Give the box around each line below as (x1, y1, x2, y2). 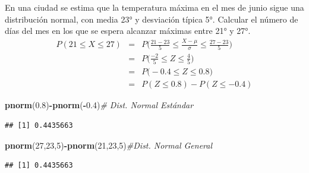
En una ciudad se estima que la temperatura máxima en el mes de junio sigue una (5, 1, 304, 13)
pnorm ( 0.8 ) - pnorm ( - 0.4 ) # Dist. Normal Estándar (5, 99, 194, 111)
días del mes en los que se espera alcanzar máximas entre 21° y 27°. (5, 24, 251, 37)
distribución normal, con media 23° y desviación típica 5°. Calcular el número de (5, 12, 298, 25)
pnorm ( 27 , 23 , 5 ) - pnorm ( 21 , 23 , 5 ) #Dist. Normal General (5, 139, 212, 151)
